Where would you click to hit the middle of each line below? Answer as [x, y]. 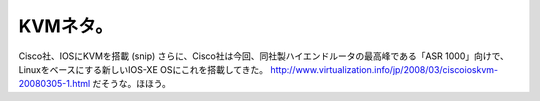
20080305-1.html [54, 84]
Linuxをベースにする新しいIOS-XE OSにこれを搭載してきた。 [143, 69]
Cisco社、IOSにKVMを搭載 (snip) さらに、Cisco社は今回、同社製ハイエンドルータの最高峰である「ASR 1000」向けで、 [263, 56]
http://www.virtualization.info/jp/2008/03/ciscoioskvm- [384, 69]
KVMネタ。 [66, 26]
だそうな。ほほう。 [132, 84]
